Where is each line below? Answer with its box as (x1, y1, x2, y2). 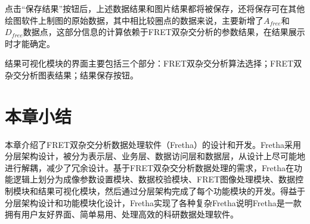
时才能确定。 (5, 37, 55, 49)
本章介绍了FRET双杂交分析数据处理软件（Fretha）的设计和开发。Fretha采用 (5, 138, 301, 150)
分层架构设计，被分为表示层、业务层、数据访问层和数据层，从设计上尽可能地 (5, 150, 305, 162)
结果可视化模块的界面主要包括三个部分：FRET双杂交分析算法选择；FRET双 (5, 57, 302, 70)
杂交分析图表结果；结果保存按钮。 (5, 68, 138, 81)
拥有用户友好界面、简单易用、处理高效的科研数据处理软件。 (5, 208, 238, 220)
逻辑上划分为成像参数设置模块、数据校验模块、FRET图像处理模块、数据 (13, 173, 296, 185)
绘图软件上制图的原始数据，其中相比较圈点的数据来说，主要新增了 (5, 14, 263, 26)
